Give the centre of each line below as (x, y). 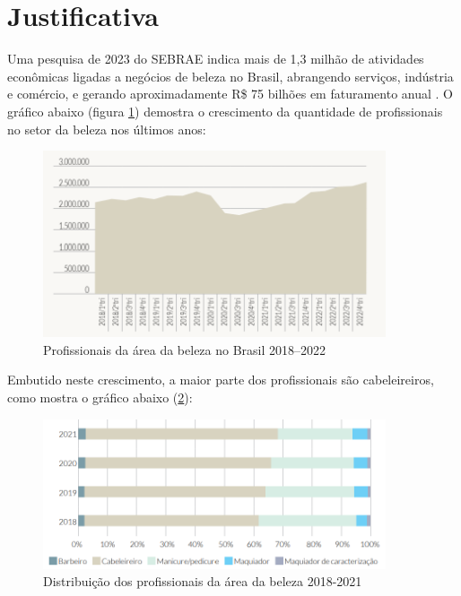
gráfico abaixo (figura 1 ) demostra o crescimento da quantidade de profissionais (225, 111)
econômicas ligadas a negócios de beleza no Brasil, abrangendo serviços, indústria (230, 76)
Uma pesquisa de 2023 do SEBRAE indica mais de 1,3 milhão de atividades (216, 59)
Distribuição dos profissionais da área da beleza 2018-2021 (203, 581)
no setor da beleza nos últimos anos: (107, 129)
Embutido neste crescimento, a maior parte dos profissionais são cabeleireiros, (221, 380)
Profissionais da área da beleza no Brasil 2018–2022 (185, 349)
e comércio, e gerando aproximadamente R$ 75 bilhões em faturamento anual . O (230, 94)
